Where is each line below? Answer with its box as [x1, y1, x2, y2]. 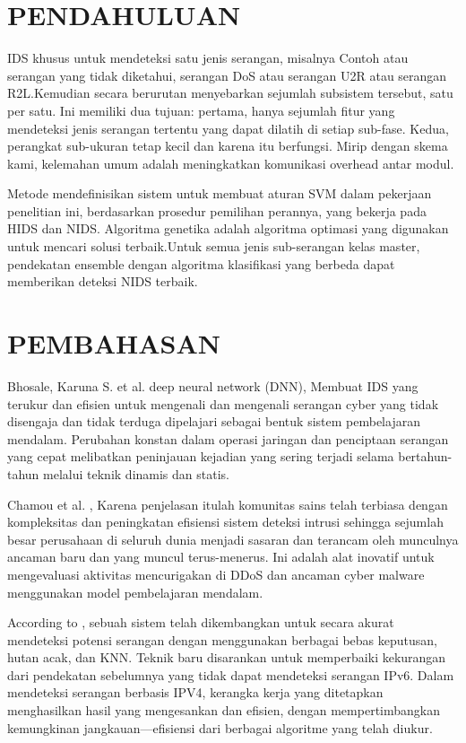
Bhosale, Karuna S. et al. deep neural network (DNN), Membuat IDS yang [7, 376, 419, 395]
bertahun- [398, 447, 453, 466]
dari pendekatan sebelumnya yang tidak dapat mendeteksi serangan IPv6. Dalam [7, 665, 454, 684]
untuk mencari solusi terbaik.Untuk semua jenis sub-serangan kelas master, [7, 237, 420, 256]
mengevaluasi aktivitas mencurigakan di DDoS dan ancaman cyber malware [7, 564, 425, 583]
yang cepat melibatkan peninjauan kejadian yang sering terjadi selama [7, 447, 394, 466]
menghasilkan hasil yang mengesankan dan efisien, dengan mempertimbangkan [7, 701, 440, 720]
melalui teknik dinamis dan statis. [43, 464, 229, 483]
